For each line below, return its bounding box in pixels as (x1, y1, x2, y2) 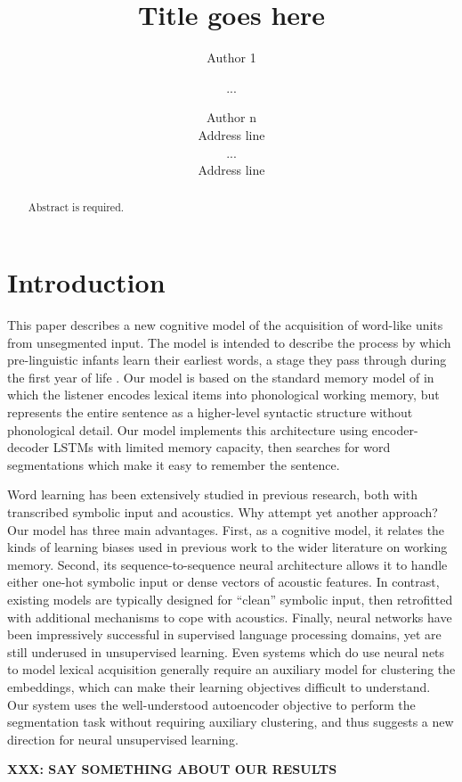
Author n (206, 108, 257, 127)
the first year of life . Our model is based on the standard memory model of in (7, 367, 434, 386)
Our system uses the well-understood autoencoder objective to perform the (7, 695, 416, 713)
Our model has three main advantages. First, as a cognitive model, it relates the (7, 520, 445, 539)
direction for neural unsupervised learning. (7, 729, 239, 748)
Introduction (7, 264, 166, 300)
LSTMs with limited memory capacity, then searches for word (53, 438, 391, 457)
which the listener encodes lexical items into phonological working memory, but (7, 385, 440, 404)
